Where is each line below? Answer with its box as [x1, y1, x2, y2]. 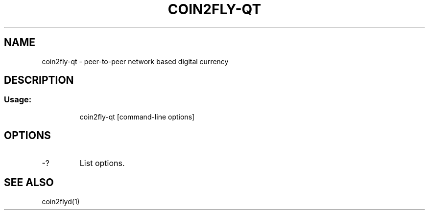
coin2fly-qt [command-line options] [79, 112, 195, 121]
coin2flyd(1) [42, 197, 80, 206]
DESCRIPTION [4, 74, 74, 87]
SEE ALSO [4, 176, 54, 189]
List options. [79, 158, 125, 168]
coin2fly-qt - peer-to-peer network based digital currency [42, 57, 229, 66]
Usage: [4, 95, 32, 105]
